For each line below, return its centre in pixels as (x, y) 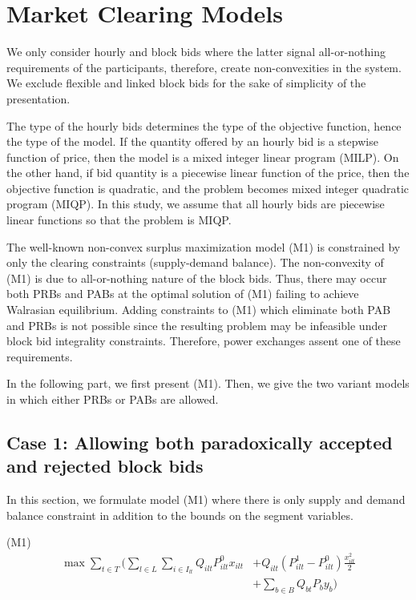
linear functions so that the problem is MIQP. (119, 220)
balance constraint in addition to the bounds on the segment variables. (180, 515)
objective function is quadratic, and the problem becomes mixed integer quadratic (208, 188)
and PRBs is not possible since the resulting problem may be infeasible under (197, 325)
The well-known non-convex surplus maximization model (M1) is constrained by (204, 246)
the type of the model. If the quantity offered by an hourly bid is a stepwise (192, 141)
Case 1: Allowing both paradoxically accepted (200, 442)
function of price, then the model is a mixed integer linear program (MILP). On (203, 157)
